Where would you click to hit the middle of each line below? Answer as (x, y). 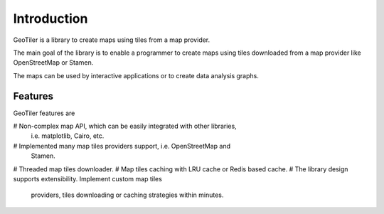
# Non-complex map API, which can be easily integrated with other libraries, (125, 126)
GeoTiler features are (44, 113)
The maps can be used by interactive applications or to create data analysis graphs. (136, 75)
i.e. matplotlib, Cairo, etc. (68, 136)
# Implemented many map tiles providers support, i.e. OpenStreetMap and (122, 146)
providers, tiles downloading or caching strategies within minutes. (127, 195)
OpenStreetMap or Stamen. (53, 63)
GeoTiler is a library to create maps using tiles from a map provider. (112, 40)
